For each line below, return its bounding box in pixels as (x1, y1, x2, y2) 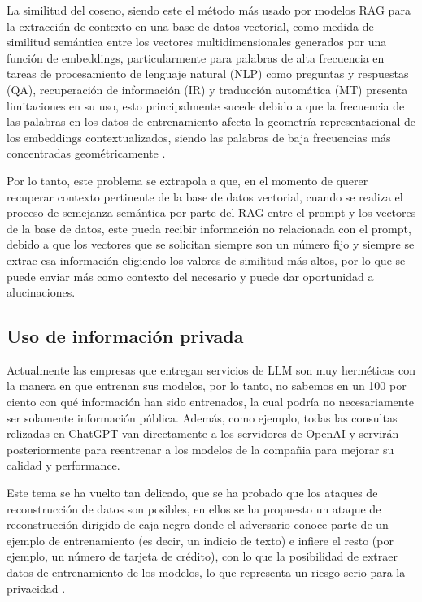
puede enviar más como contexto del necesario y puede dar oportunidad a (7, 267, 374, 284)
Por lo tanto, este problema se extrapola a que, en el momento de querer (7, 171, 368, 188)
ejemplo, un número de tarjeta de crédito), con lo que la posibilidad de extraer (7, 548, 398, 565)
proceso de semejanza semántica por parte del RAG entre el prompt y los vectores (7, 204, 416, 221)
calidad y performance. (7, 457, 120, 474)
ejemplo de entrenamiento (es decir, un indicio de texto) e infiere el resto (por (7, 531, 394, 548)
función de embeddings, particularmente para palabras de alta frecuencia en (7, 49, 385, 66)
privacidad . (7, 579, 66, 596)
